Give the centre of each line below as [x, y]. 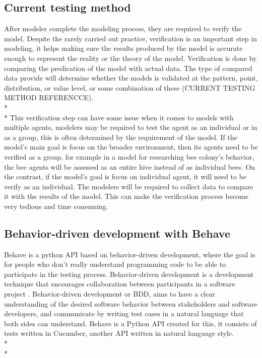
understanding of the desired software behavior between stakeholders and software [131, 303]
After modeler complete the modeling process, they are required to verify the [123, 28]
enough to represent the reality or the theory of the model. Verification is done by [130, 58]
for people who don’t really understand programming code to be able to [115, 264]
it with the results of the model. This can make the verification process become [126, 196]
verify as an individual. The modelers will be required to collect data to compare [129, 186]
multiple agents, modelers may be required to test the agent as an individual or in [131, 127]
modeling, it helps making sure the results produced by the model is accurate [123, 48]
